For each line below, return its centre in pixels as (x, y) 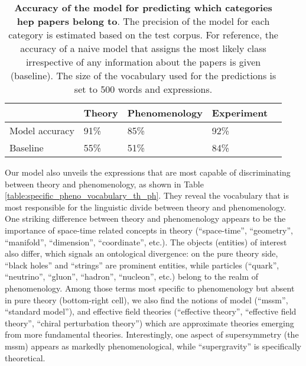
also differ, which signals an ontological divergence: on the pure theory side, (141, 253)
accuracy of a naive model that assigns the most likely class (143, 48)
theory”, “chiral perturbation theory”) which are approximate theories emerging (149, 323)
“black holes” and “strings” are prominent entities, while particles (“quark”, (142, 265)
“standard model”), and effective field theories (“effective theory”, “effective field (151, 311)
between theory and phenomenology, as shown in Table (104, 184)
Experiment (240, 113)
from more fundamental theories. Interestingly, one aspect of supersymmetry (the (152, 334)
